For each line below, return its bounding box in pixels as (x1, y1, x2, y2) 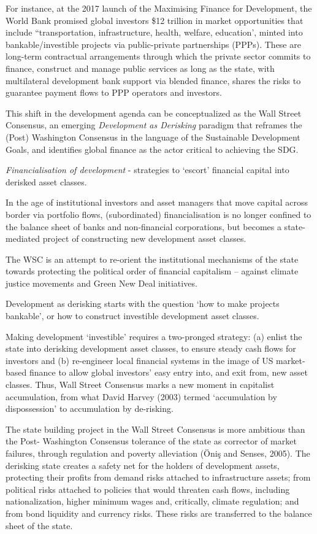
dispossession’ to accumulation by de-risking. (6, 402, 174, 415)
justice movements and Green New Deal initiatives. (6, 276, 197, 289)
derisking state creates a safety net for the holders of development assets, (6, 459, 280, 471)
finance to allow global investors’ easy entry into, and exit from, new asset (29, 366, 308, 379)
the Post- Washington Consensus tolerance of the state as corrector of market (6, 435, 297, 447)
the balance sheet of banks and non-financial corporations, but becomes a (6, 220, 281, 233)
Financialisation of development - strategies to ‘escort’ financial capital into (6, 163, 289, 176)
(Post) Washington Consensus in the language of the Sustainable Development (6, 130, 300, 143)
